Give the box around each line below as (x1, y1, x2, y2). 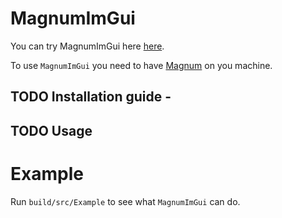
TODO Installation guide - (10, 88, 172, 106)
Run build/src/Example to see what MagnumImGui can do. (10, 195, 241, 207)
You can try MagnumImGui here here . (10, 40, 165, 52)
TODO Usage (10, 122, 93, 139)
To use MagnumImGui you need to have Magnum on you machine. (10, 59, 273, 71)
